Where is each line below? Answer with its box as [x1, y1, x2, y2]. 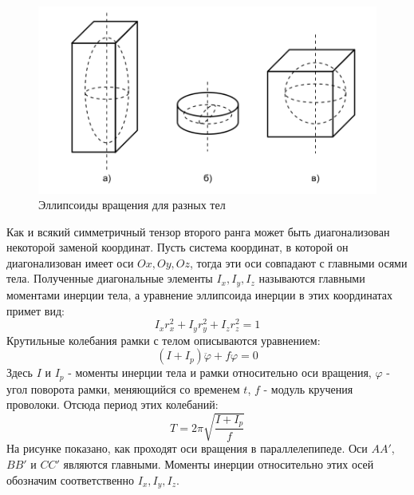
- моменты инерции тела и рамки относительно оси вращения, [68, 364, 372, 381]
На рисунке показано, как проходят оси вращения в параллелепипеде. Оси [6, 440, 368, 457]
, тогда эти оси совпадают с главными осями [190, 254, 408, 271]
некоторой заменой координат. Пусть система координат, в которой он [6, 239, 349, 255]
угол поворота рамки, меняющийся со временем [6, 380, 240, 397]
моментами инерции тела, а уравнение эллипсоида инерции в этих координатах [6, 286, 393, 303]
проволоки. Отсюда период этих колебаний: [6, 396, 219, 413]
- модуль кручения [263, 380, 353, 397]
